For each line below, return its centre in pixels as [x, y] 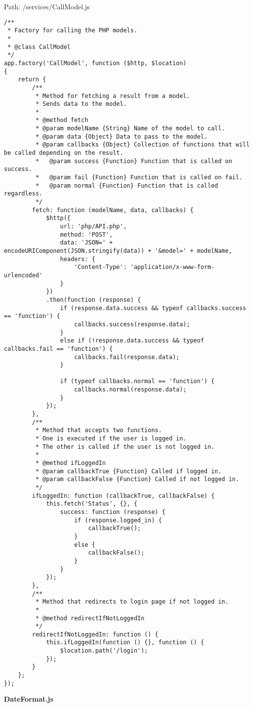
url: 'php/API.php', [93, 226]
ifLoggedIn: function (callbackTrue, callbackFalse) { [123, 496]
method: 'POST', [86, 234]
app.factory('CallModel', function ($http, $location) [95, 63]
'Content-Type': [101, 267]
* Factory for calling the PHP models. [73, 31]
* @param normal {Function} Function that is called [127, 185]
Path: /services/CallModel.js [47, 6]
